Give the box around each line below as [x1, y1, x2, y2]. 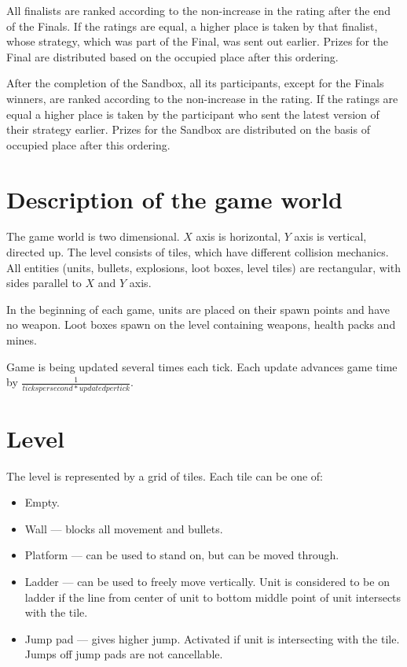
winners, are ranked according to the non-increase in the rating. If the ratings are [6, 90, 398, 106]
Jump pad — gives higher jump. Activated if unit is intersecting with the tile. [24, 630, 400, 647]
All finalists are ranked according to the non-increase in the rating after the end [6, 2, 390, 18]
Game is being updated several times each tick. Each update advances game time [6, 358, 398, 374]
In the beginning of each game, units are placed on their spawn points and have [6, 300, 390, 317]
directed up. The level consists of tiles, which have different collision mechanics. [6, 244, 389, 260]
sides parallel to [6, 275, 82, 291]
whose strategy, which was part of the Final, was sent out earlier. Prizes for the [6, 33, 388, 50]
